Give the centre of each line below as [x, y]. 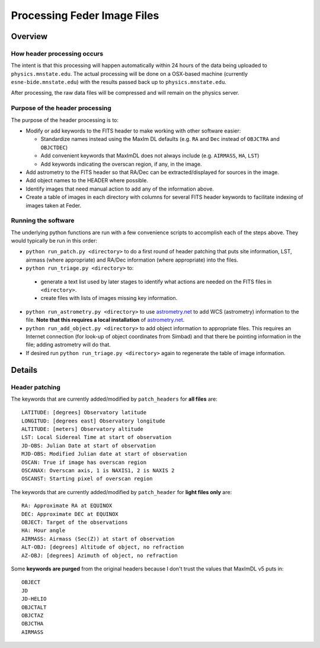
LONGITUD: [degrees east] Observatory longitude [93, 421]
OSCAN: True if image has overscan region [84, 462]
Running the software [43, 221]
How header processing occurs [57, 53]
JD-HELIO [34, 599]
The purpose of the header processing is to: [65, 120]
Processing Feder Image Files [85, 15]
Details [24, 370]
